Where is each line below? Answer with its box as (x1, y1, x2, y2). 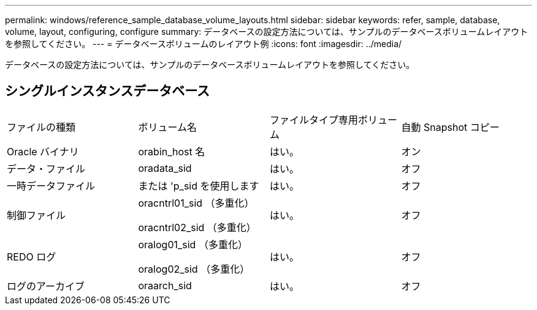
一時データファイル (7, 179, 96, 192)
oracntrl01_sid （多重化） (138, 196, 254, 209)
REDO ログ (7, 250, 56, 263)
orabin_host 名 (138, 145, 205, 158)
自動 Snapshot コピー (401, 120, 500, 133)
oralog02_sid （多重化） (138, 262, 250, 275)
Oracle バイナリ (7, 145, 79, 158)
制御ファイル (7, 209, 66, 221)
